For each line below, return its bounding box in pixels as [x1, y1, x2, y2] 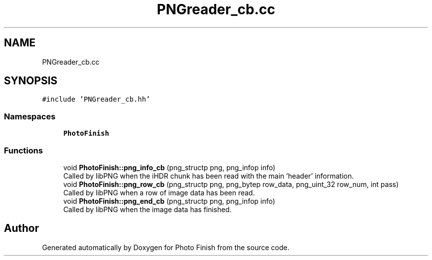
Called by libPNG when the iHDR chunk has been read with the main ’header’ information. [63, 171, 354, 180]
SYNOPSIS [4, 74, 58, 87]
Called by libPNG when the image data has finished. [63, 205, 232, 214]
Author [4, 222, 39, 235]
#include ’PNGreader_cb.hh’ [42, 95, 150, 104]
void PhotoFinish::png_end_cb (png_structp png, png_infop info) [63, 196, 275, 205]
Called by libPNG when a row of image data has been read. [63, 188, 255, 197]
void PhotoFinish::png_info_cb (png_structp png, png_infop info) [63, 163, 276, 172]
